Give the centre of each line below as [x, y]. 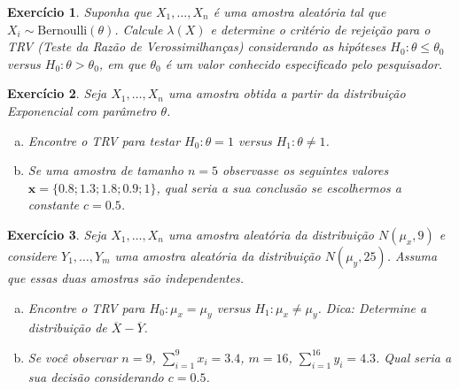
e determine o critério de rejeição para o [320, 29]
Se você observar [73, 357]
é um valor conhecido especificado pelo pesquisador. [304, 63]
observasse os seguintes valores [306, 170]
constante [54, 205]
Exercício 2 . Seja [57, 93]
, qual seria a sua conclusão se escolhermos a [279, 187]
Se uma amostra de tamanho [105, 170]
